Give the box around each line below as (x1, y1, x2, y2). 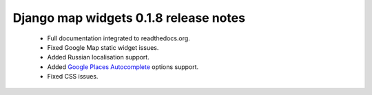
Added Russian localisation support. (47, 53, 149, 62)
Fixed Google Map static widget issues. (47, 43, 159, 51)
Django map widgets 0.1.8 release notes (12, 10, 246, 25)
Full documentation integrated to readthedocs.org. (47, 34, 191, 42)
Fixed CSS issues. (47, 72, 99, 81)
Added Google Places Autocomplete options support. (47, 62, 199, 71)
